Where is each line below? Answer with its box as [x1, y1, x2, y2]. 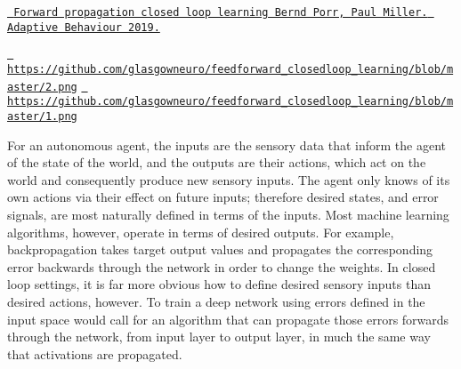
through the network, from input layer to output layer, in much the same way [7, 327, 431, 346]
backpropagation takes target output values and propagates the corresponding [7, 240, 433, 259]
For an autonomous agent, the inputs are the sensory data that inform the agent [7, 135, 447, 154]
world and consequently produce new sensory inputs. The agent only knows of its [7, 170, 450, 189]
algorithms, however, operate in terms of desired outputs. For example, [7, 222, 394, 241]
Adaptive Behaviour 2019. [7, 20, 160, 34]
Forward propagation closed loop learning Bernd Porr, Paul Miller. [13, 6, 428, 19]
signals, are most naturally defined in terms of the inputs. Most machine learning [7, 205, 449, 223]
